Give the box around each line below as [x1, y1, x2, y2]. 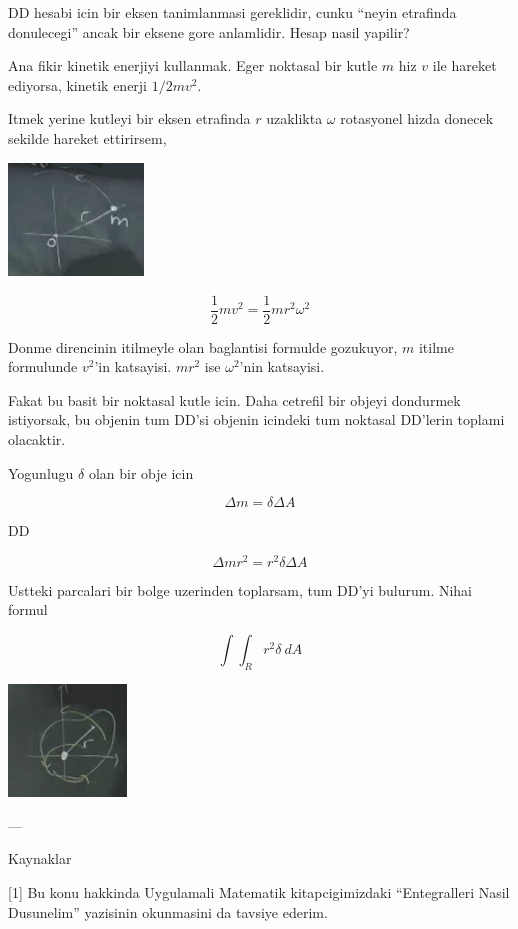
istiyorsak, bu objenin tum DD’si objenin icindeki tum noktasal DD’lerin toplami [8, 409, 505, 430]
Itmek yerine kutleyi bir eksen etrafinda [8, 108, 251, 129]
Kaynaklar [8, 848, 72, 869]
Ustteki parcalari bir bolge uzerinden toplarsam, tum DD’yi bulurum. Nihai [8, 579, 473, 600]
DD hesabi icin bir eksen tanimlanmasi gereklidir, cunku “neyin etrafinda [8, 2, 457, 22]
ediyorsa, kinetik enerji [8, 74, 148, 95]
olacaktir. [8, 428, 66, 449]
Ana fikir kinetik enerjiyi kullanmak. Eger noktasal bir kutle [8, 55, 378, 76]
